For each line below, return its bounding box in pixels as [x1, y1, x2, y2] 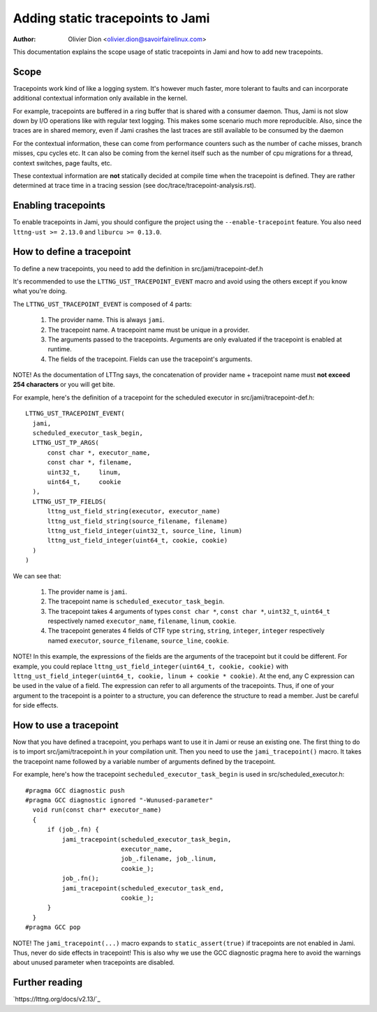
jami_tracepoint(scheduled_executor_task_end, [61, 884, 225, 892]
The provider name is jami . [47, 587, 128, 596]
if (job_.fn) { [47, 826, 99, 834]
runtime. [47, 345, 73, 353]
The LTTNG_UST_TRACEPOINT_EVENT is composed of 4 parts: [13, 300, 192, 308]
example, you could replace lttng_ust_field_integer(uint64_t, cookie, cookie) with [13, 662, 289, 670]
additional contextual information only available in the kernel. [13, 94, 188, 103]
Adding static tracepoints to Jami [13, 10, 210, 26]
